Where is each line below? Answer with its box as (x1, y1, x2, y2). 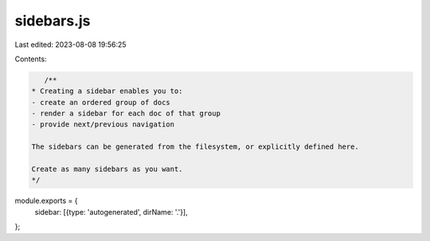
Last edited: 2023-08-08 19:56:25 (14, 40, 127, 49)
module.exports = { (14, 196, 78, 206)
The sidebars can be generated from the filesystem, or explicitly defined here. (31, 142, 360, 151)
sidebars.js (14, 12, 91, 29)
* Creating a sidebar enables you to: (31, 87, 183, 95)
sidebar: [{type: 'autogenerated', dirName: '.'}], (34, 207, 189, 216)
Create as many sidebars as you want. (31, 165, 183, 174)
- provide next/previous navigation (31, 120, 175, 129)
